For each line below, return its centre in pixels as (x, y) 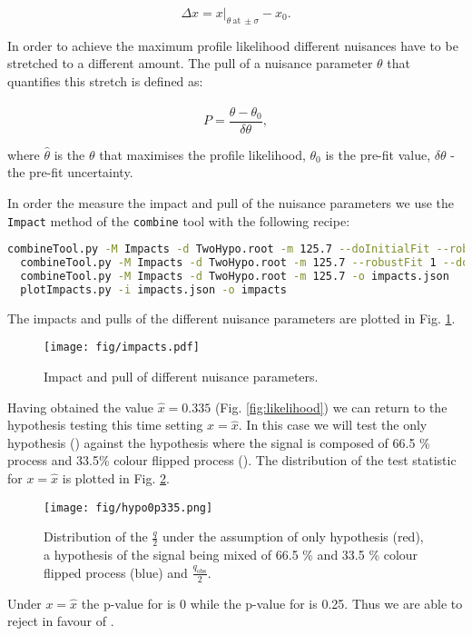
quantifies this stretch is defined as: (105, 80)
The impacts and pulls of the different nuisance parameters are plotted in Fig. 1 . (231, 318)
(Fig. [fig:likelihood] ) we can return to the (331, 407)
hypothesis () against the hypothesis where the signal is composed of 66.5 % (219, 442)
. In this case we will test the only (333, 425)
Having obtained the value (81, 407)
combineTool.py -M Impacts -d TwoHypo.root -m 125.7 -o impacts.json (235, 277)
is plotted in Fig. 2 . (116, 478)
